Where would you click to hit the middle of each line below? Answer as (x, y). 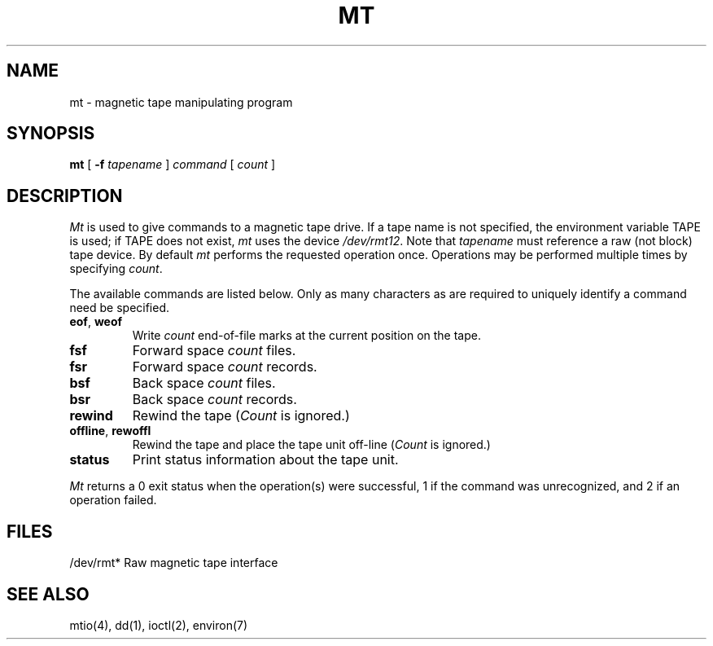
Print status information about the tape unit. (265, 460)
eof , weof (96, 322)
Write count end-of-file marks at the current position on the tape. (306, 336)
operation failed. (113, 500)
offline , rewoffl (110, 431)
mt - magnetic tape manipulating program (181, 102)
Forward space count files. (214, 351)
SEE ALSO (48, 594)
